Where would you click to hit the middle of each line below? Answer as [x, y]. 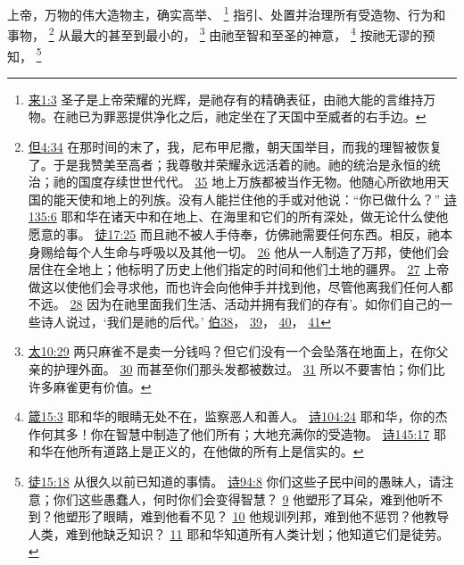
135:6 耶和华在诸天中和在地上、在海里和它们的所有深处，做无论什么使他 [238, 216]
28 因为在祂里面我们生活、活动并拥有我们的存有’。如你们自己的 [255, 304]
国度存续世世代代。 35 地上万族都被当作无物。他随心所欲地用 [257, 182]
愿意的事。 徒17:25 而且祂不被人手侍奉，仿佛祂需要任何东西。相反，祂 [234, 233]
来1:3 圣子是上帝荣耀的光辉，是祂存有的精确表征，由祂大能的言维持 [226, 99]
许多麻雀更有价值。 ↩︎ [90, 386]
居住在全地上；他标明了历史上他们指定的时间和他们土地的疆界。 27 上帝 [239, 269]
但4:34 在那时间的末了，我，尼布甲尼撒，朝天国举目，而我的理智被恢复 [235, 146]
